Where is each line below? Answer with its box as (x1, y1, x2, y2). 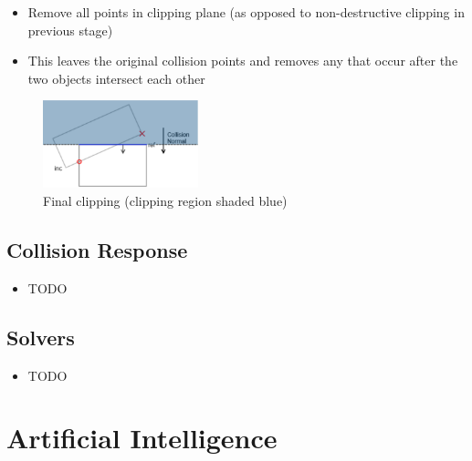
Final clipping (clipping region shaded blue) (43, 191, 288, 210)
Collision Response (6, 236, 188, 263)
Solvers (6, 323, 75, 351)
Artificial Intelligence (6, 419, 278, 456)
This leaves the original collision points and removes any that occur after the (27, 51, 458, 70)
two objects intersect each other (27, 68, 205, 87)
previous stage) (27, 20, 113, 39)
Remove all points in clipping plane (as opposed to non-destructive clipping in (27, 3, 465, 21)
